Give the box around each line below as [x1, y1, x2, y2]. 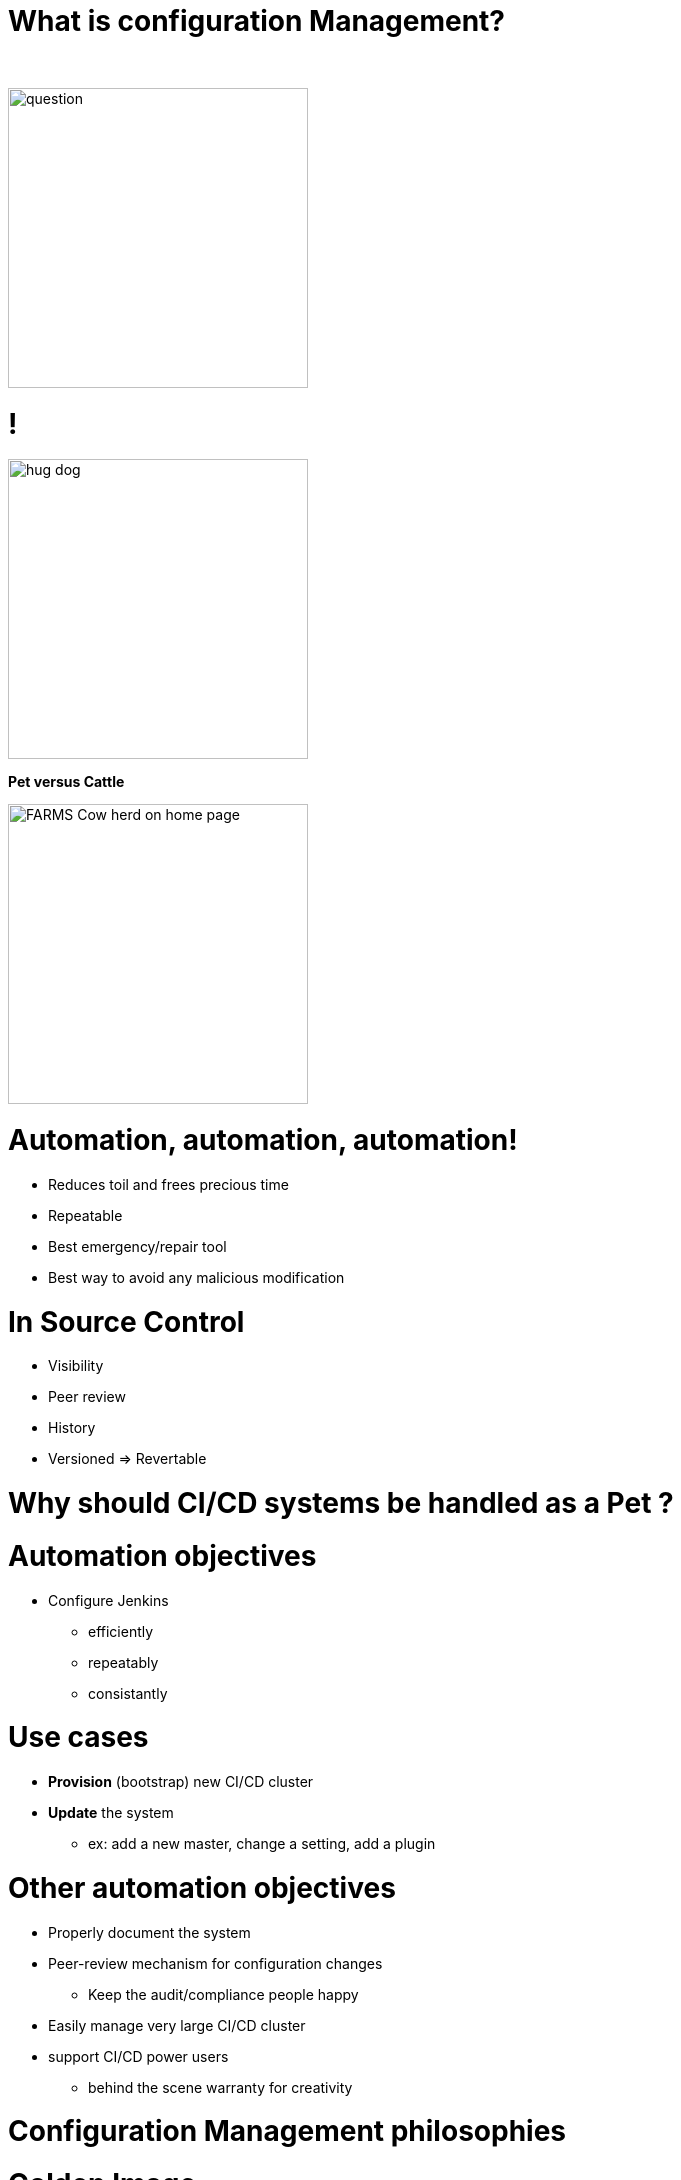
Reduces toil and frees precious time [48, 1175, 289, 1193]
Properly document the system [48, 1923, 251, 1941]
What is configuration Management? [8, 4, 506, 38]
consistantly [88, 1684, 168, 1702]
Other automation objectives [8, 1870, 396, 1905]
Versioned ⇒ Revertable [48, 1450, 207, 1468]
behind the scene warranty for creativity [88, 2078, 353, 2096]
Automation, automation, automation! [8, 1123, 518, 1157]
